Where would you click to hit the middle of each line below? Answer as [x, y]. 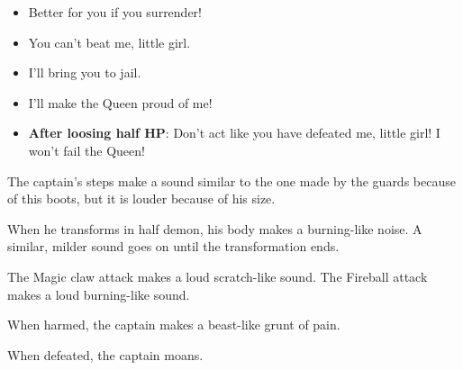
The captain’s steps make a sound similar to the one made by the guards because [231, 180]
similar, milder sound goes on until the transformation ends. [173, 246]
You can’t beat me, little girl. [109, 42]
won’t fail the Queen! [86, 150]
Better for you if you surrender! [115, 12]
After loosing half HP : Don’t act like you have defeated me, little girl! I [234, 133]
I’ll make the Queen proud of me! [120, 102]
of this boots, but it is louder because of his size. [141, 199]
